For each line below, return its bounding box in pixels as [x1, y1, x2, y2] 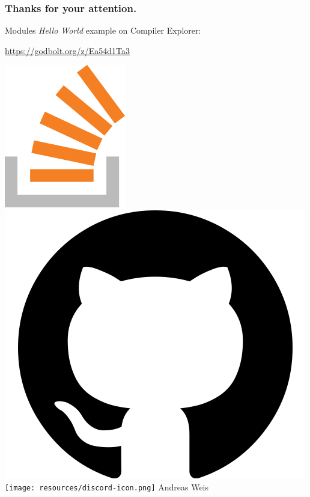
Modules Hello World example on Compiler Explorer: [5, 24, 201, 37]
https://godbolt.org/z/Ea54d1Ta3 [5, 44, 130, 56]
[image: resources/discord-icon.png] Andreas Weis [5, 480, 209, 493]
